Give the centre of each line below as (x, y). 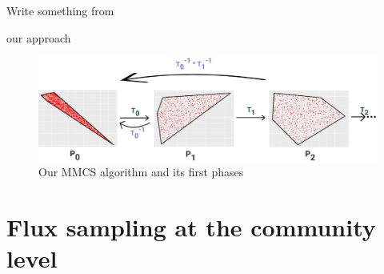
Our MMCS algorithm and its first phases (141, 172)
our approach (39, 37)
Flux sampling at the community (191, 227)
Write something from (60, 10)
